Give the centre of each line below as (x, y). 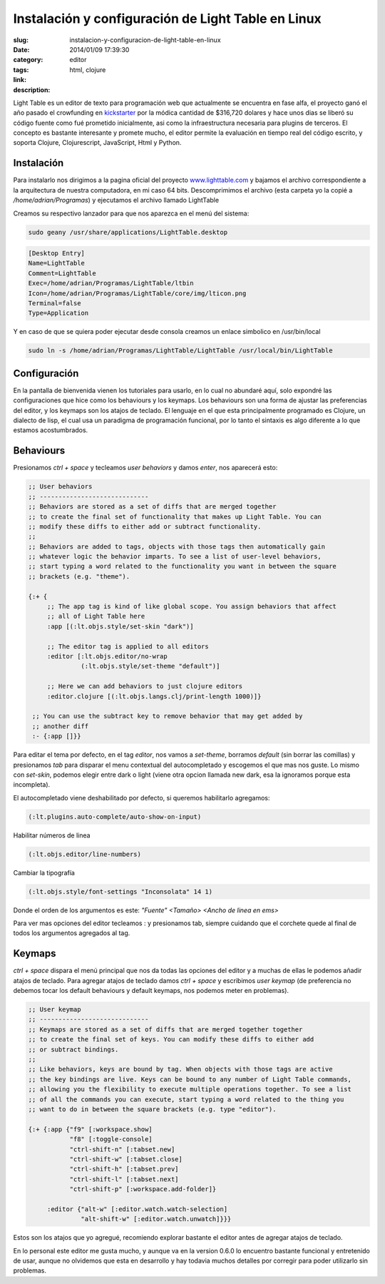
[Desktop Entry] (57, 254)
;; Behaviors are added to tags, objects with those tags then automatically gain (177, 546)
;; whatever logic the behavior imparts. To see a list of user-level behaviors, (175, 557)
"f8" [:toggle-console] (111, 1139)
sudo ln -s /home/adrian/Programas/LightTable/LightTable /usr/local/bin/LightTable (180, 351)
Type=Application (58, 313)
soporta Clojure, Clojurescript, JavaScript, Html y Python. (97, 143)
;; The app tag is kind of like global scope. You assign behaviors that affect (191, 607)
